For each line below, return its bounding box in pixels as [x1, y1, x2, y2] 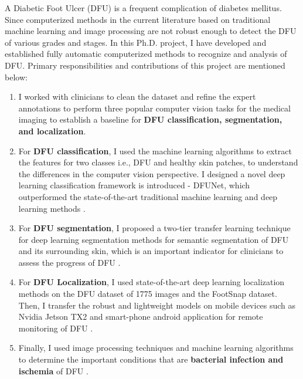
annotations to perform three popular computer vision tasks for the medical [18, 101, 291, 114]
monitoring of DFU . [18, 322, 93, 334]
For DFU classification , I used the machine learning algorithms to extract [18, 144, 292, 157]
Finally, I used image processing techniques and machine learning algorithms [18, 341, 294, 354]
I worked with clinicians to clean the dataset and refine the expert [18, 90, 256, 103]
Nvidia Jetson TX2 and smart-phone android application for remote [18, 310, 263, 323]
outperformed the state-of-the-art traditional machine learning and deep [18, 190, 278, 202]
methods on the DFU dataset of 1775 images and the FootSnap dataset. [18, 287, 277, 300]
